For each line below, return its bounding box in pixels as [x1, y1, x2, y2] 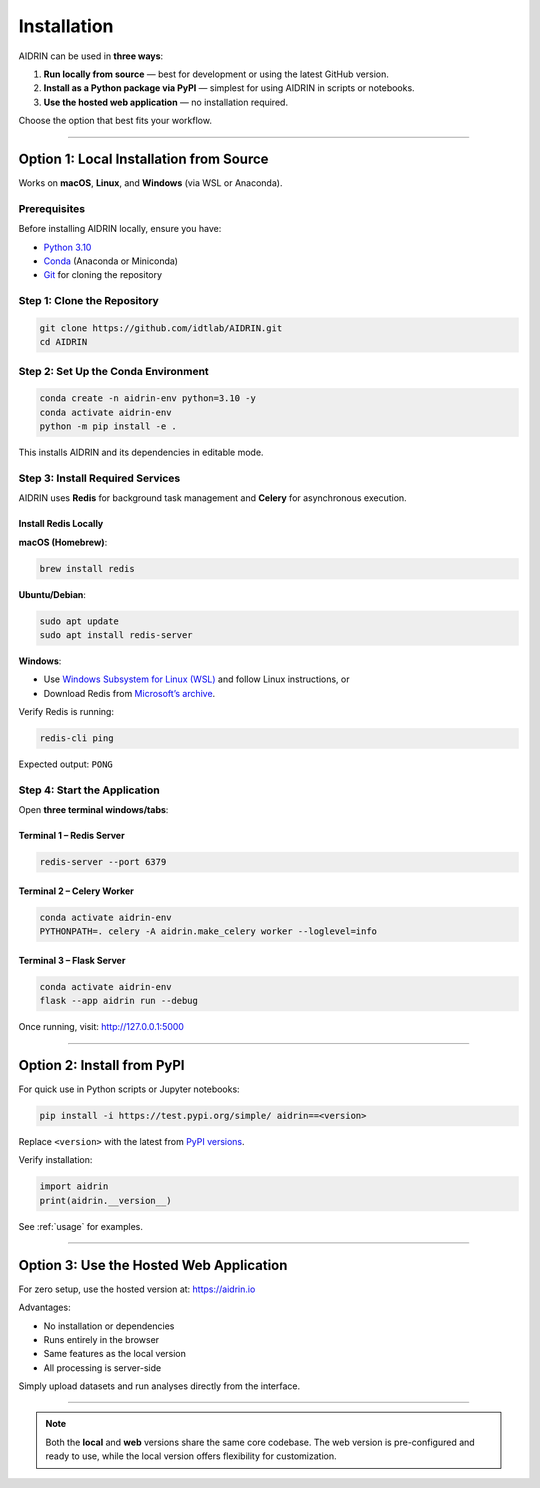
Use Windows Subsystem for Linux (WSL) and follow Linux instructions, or [43, 673, 350, 685]
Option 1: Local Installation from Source [18, 150, 269, 167]
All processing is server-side [43, 1361, 162, 1374]
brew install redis [39, 563, 135, 574]
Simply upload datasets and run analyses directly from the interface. [18, 1380, 301, 1392]
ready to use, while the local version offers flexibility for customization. [45, 1450, 337, 1462]
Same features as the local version [43, 1348, 187, 1360]
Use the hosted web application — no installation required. [43, 96, 289, 108]
